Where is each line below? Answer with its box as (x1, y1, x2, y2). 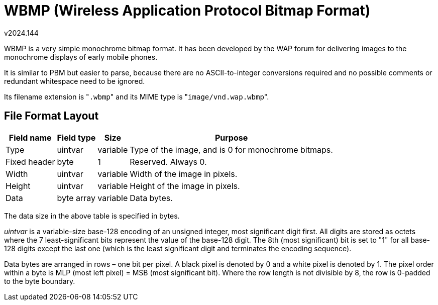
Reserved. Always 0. (130, 156, 207, 167)
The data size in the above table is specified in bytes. (4, 211, 180, 220)
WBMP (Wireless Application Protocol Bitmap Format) (4, 2, 371, 19)
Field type (57, 132, 96, 143)
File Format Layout (4, 110, 99, 123)
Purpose (214, 132, 248, 143)
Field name (9, 132, 52, 143)
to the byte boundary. (4, 276, 75, 285)
